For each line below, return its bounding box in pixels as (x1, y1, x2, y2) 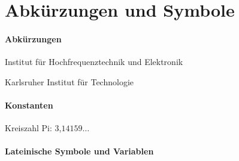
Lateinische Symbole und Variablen (5, 145, 154, 157)
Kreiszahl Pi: (5, 122, 52, 134)
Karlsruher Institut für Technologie (5, 75, 134, 88)
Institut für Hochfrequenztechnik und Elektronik (5, 55, 183, 68)
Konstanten (5, 98, 53, 111)
